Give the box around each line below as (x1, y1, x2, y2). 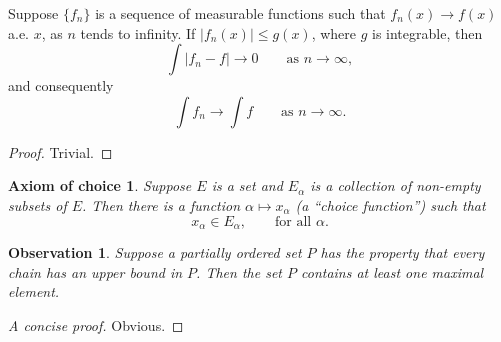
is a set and (211, 175, 283, 196)
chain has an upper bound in (8, 261, 183, 282)
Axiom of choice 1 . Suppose (8, 175, 192, 196)
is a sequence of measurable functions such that (95, 3, 386, 23)
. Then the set (196, 261, 282, 282)
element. (8, 281, 60, 302)
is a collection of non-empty (310, 175, 481, 196)
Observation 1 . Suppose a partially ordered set (8, 242, 302, 263)
